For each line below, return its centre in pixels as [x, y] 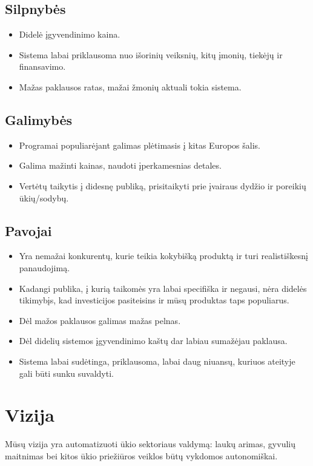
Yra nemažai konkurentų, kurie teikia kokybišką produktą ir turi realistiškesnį [163, 256]
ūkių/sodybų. [44, 198]
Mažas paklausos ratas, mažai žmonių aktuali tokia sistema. [130, 86]
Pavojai [28, 230]
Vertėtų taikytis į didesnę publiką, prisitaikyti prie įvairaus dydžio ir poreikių [163, 185]
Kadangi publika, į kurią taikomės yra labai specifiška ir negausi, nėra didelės [163, 288]
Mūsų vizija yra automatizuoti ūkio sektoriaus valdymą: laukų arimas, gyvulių [150, 444]
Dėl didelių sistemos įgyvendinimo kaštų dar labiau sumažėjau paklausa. [153, 341]
